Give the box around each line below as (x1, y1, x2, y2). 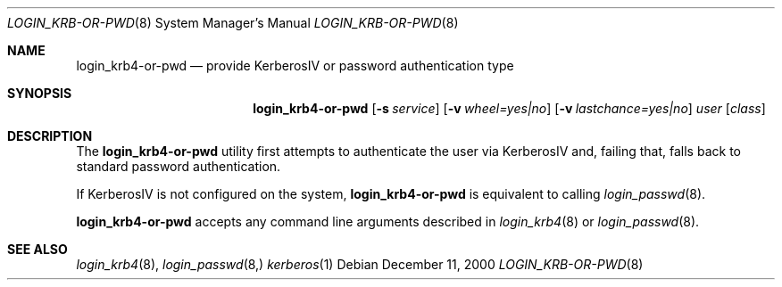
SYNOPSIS (7, 86, 72, 101)
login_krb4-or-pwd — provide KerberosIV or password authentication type (76, 58, 514, 73)
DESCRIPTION (7, 128, 93, 143)
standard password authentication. (76, 159, 281, 174)
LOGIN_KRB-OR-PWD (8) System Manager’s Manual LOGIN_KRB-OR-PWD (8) (7, 15, 459, 30)
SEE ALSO (7, 242, 68, 257)
